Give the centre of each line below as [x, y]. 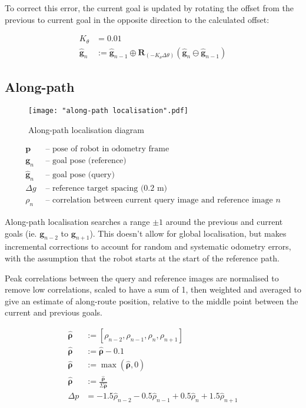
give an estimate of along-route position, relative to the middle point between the [152, 301]
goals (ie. [21, 233]
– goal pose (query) [80, 175]
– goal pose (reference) [86, 161]
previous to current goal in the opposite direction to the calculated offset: [137, 19]
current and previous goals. [54, 312]
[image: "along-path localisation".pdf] [109, 110]
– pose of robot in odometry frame [107, 149]
